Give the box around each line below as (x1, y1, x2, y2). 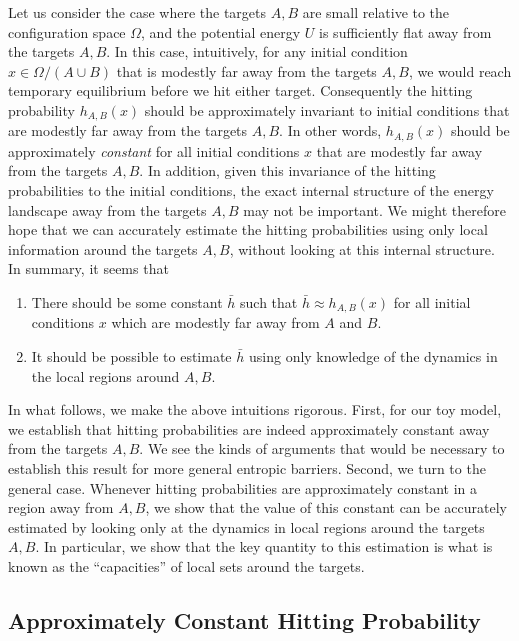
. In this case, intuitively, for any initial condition (106, 41, 408, 62)
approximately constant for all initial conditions (8, 140, 300, 161)
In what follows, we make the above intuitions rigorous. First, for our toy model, (8, 399, 502, 420)
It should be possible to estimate (31, 346, 232, 367)
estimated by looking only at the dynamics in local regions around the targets (8, 516, 485, 537)
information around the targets (8, 238, 198, 259)
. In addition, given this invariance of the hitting (139, 160, 436, 181)
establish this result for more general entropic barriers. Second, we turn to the (8, 458, 486, 479)
